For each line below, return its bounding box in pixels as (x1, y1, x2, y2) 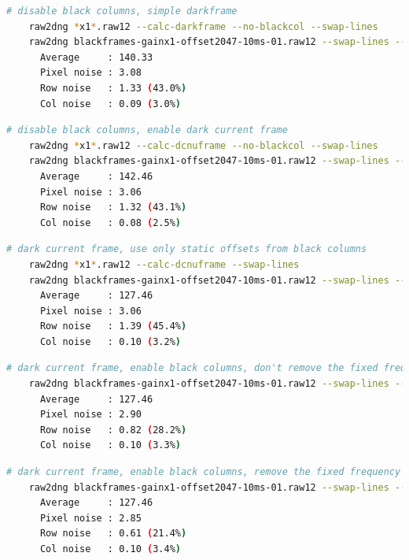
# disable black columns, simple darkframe (6, 6, 238, 17)
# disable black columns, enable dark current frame (6, 124, 288, 136)
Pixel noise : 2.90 (39, 409, 142, 421)
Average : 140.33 (39, 51, 153, 63)
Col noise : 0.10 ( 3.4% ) (39, 543, 181, 554)
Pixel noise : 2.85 (39, 512, 142, 524)
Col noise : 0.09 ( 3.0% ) (39, 98, 181, 109)
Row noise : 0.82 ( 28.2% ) (39, 424, 187, 436)
